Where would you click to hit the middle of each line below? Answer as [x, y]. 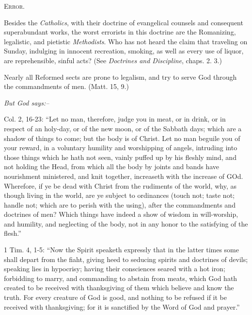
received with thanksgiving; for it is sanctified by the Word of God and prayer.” [122, 306]
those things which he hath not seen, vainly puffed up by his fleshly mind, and [120, 157]
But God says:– [27, 102]
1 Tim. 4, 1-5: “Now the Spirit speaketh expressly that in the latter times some [122, 250]
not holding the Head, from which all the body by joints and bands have [111, 166]
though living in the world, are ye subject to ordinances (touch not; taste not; [119, 195]
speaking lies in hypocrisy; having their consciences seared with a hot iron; [115, 269]
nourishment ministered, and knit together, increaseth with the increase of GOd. [124, 176]
